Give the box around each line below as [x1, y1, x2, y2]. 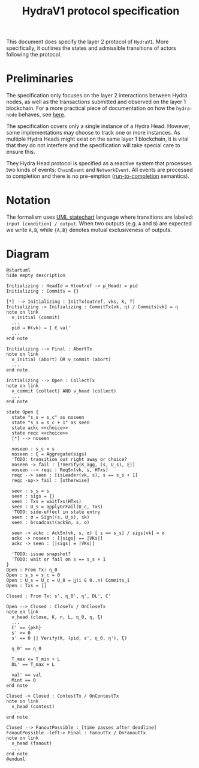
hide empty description [6, 272, 66, 278]
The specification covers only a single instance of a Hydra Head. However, [6, 123, 191, 130]
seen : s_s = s [11, 488, 50, 494]
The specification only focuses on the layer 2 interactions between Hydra [6, 92, 188, 99]
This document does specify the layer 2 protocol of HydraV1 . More [6, 38, 169, 46]
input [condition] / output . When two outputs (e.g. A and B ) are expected [6, 220, 192, 227]
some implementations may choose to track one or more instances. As [6, 129, 181, 136]
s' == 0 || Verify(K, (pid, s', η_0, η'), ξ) [11, 635, 128, 641]
